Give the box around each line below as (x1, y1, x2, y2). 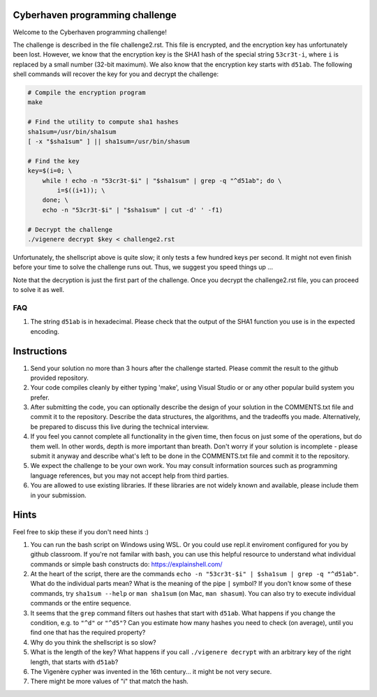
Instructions (13, 346, 68, 358)
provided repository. (30, 374, 89, 382)
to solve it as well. (13, 286, 64, 294)
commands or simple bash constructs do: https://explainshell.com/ (30, 559, 223, 568)
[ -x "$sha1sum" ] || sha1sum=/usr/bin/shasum (27, 138, 190, 146)
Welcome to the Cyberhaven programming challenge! (13, 28, 167, 36)
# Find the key (27, 157, 80, 165)
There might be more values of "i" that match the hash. (30, 677, 188, 686)
